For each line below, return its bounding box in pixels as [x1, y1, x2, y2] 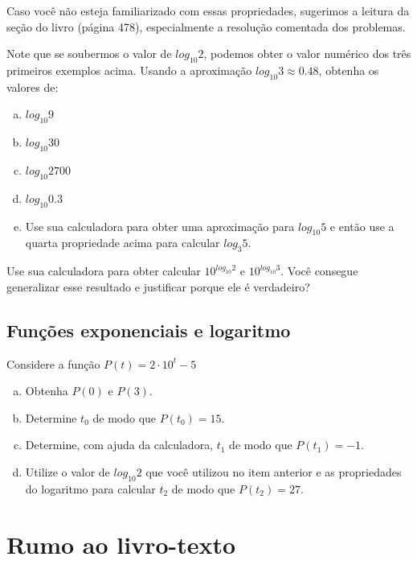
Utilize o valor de [25, 463, 110, 480]
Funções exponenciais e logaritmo [6, 317, 291, 342]
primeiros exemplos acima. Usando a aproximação [6, 61, 252, 78]
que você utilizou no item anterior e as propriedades [145, 463, 402, 480]
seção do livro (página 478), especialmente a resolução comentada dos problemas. [6, 18, 406, 35]
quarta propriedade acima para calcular [25, 234, 220, 251]
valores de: [6, 78, 59, 95]
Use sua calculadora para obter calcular [6, 262, 201, 279]
